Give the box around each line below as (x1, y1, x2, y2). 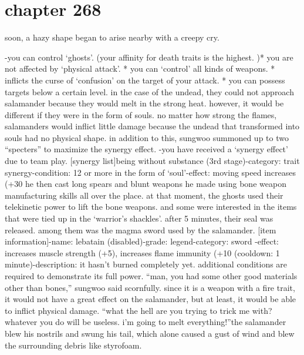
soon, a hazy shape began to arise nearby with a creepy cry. (5, 31, 219, 43)
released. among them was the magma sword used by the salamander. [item (5, 223, 276, 236)
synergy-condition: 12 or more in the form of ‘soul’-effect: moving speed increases (5, 166, 296, 178)
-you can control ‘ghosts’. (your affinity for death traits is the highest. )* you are (5, 51, 293, 63)
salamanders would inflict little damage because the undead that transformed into (5, 120, 300, 132)
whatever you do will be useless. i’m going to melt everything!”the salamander (5, 316, 286, 328)
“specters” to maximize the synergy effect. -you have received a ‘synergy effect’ (5, 143, 288, 155)
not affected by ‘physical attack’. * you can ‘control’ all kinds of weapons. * (5, 62, 275, 75)
